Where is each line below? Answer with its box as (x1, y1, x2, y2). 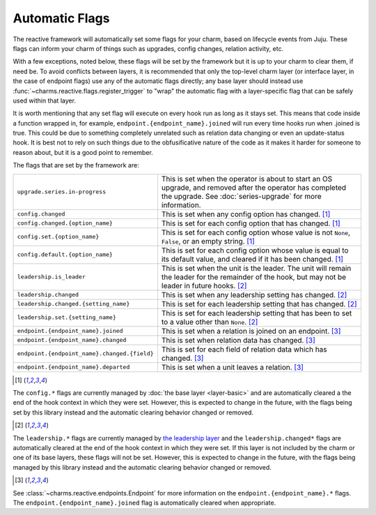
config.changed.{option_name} (17, 220, 113, 227)
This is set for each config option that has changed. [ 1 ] (161, 218, 340, 228)
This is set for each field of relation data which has (161, 344, 327, 354)
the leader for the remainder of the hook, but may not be (161, 272, 347, 282)
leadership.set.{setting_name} (17, 314, 116, 321)
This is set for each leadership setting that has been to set (161, 308, 352, 318)
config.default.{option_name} (17, 251, 113, 258)
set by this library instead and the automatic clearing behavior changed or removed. (13, 408, 254, 417)
